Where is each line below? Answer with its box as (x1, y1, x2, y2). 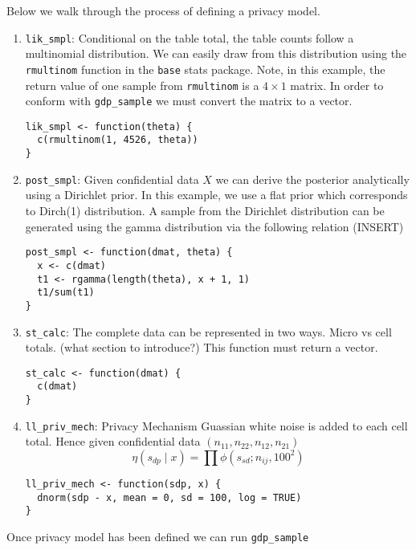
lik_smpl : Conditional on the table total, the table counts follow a (25, 29, 354, 46)
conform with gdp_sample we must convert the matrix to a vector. (25, 92, 353, 109)
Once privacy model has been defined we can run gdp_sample (6, 528, 309, 544)
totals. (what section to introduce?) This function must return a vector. (25, 339, 378, 356)
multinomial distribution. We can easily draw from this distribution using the (25, 45, 407, 62)
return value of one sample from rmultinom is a (25, 76, 259, 93)
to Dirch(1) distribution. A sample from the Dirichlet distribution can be (25, 202, 385, 219)
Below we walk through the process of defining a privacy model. (6, 2, 320, 18)
